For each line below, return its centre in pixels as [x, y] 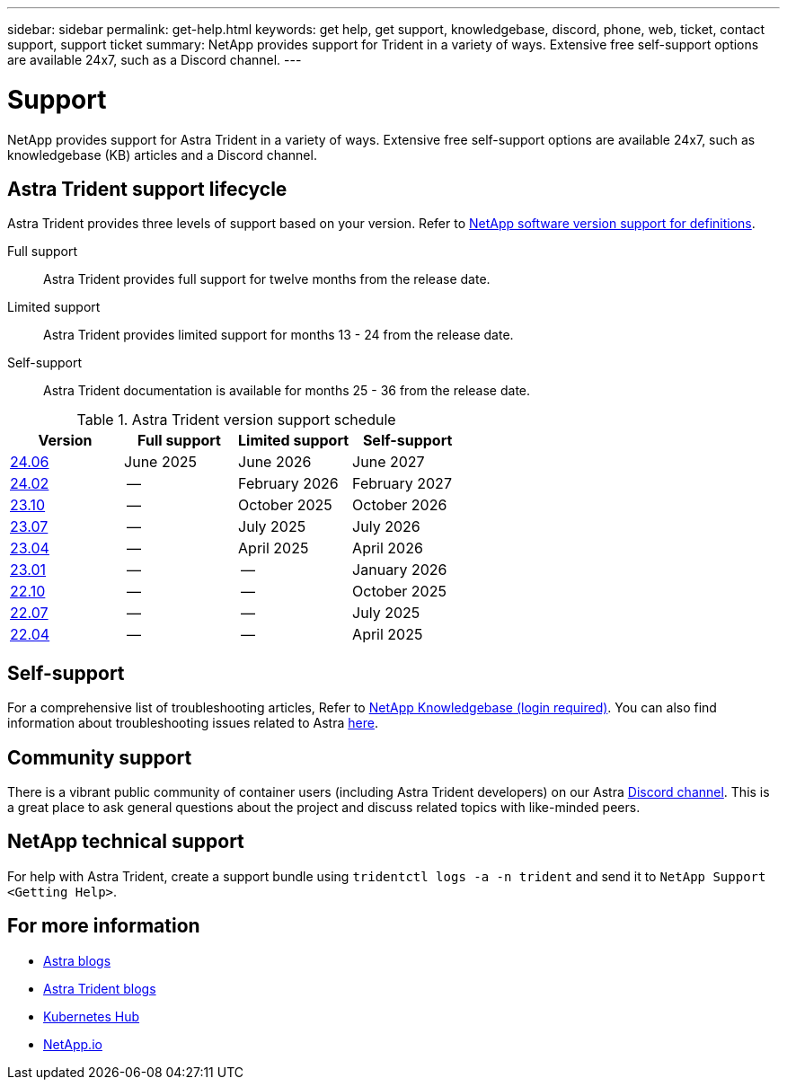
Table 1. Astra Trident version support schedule [236, 420]
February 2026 [288, 484]
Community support [100, 757]
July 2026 [386, 527]
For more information [104, 926]
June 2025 [161, 462]
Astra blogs [77, 960]
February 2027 [402, 484]
